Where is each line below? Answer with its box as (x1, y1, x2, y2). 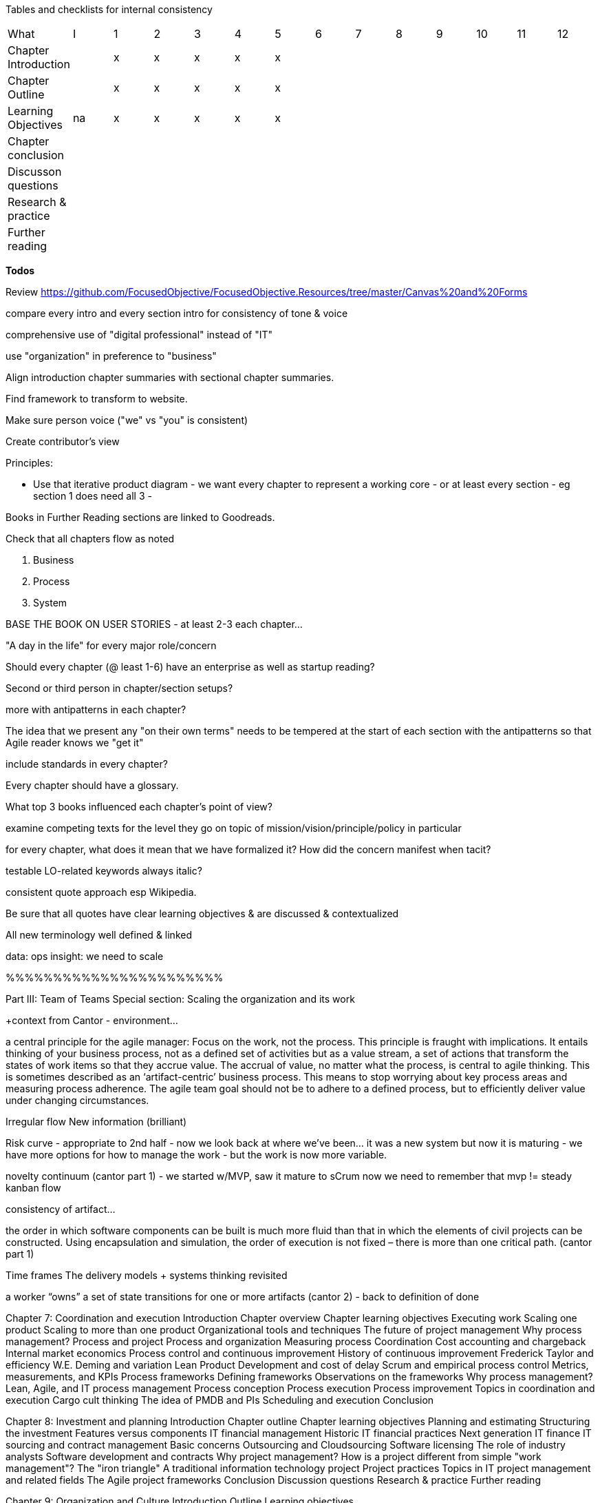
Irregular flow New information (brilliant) (6, 1116, 187, 1127)
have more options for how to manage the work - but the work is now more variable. (6, 1149, 387, 1161)
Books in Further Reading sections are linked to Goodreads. (6, 511, 275, 523)
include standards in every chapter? (6, 758, 168, 770)
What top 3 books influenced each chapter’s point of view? (6, 801, 272, 812)
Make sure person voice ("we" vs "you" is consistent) (6, 414, 248, 426)
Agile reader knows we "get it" (6, 737, 144, 748)
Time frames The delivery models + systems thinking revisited (6, 1269, 288, 1281)
